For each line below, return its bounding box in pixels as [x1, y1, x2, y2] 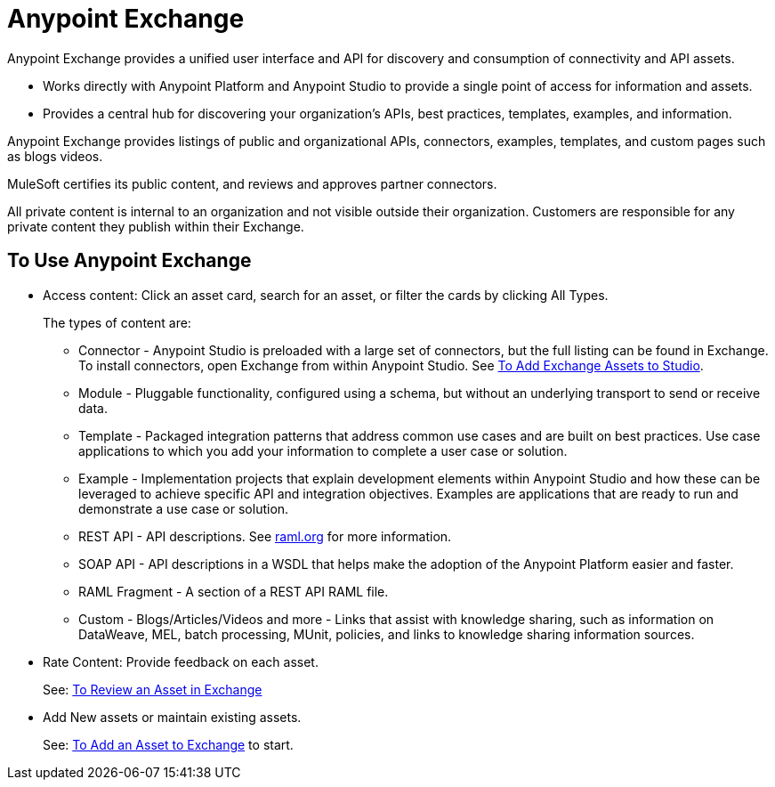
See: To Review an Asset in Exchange [43, 681, 262, 697]
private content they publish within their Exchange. [7, 218, 304, 234]
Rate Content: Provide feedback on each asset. [43, 653, 319, 669]
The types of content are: [43, 314, 191, 330]
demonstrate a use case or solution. [78, 500, 289, 516]
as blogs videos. [7, 148, 103, 164]
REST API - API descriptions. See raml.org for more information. [78, 528, 452, 544]
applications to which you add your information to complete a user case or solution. [78, 442, 568, 458]
